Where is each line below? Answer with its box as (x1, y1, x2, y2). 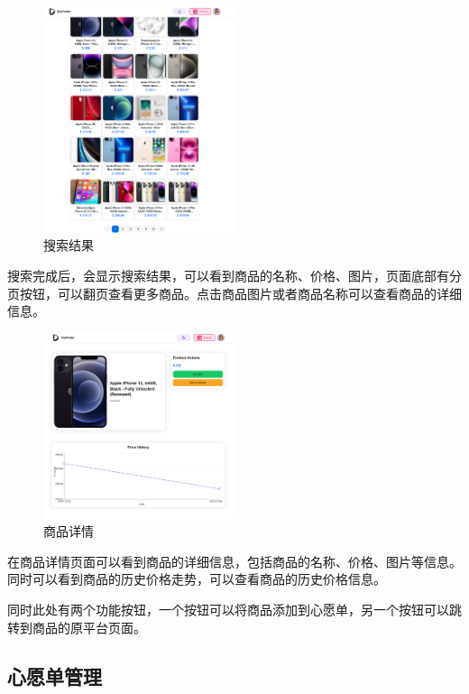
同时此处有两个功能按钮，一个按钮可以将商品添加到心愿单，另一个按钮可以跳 (7, 599, 462, 618)
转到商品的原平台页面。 (7, 617, 146, 636)
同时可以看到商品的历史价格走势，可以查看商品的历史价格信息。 (7, 569, 386, 588)
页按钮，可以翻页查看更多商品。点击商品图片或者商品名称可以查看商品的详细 (7, 283, 462, 302)
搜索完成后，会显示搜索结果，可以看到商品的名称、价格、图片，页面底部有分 (7, 266, 462, 284)
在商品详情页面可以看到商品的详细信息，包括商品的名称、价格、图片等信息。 (7, 551, 462, 570)
